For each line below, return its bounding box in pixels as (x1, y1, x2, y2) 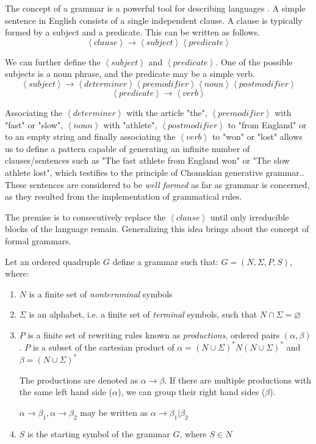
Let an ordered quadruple (5, 255, 101, 267)
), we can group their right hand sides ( (117, 385, 265, 398)
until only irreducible (210, 210, 289, 223)
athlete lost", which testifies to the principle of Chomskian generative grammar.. (5, 166, 304, 178)
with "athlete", (103, 118, 157, 131)
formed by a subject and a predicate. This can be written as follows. (5, 26, 260, 38)
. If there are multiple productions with (164, 373, 311, 386)
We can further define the (5, 55, 101, 68)
